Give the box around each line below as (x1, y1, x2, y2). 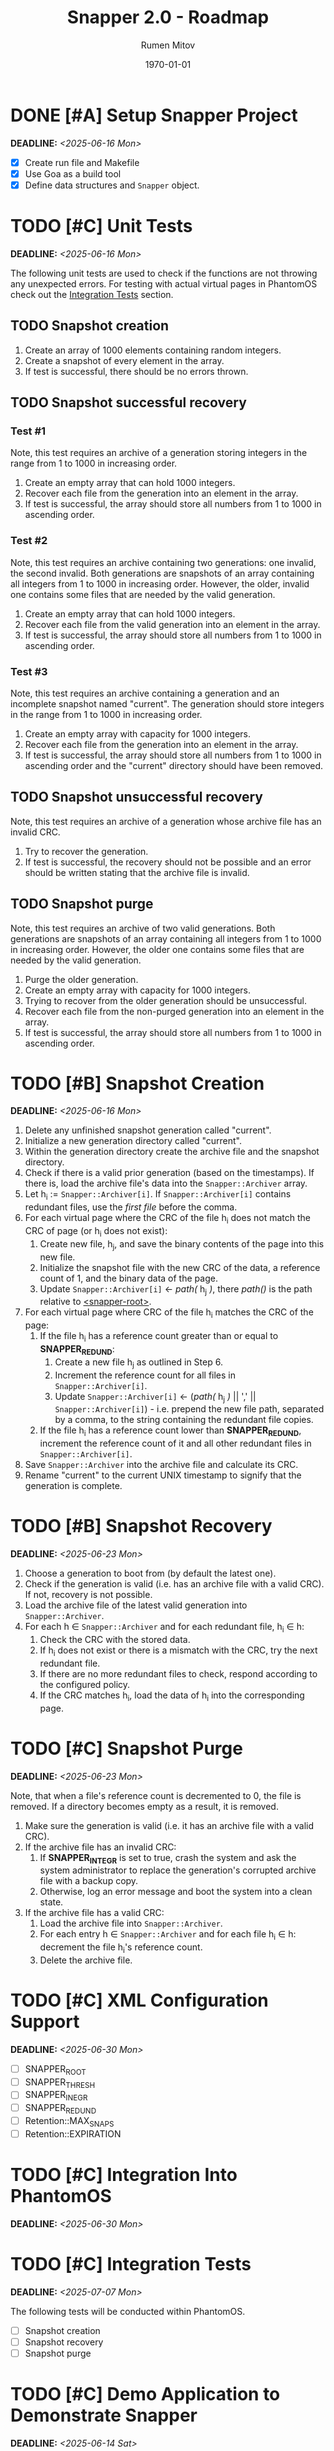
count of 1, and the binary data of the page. (39, 1272, 218, 1284)
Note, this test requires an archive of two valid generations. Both (10, 922, 276, 934)
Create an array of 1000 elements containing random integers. (24, 344, 282, 356)
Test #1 (10, 424, 47, 438)
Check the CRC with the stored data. (39, 1633, 191, 1645)
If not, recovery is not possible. (24, 1589, 153, 1601)
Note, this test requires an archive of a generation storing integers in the (10, 447, 308, 459)
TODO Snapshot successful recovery (10, 394, 247, 411)
